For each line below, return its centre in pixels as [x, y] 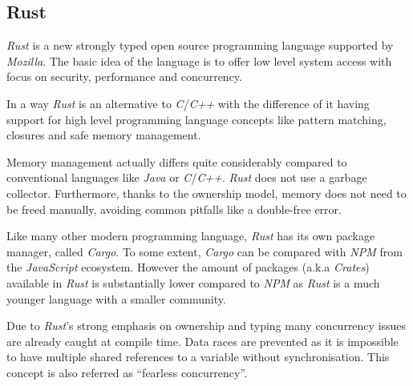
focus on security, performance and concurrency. [124, 76]
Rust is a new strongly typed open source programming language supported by [200, 45]
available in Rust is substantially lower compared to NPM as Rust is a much [193, 282]
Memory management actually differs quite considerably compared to [177, 161]
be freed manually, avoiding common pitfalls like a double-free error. [174, 209]
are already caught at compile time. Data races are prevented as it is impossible [202, 341]
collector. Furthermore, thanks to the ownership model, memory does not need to [206, 193]
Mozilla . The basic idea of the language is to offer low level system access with [199, 60]
